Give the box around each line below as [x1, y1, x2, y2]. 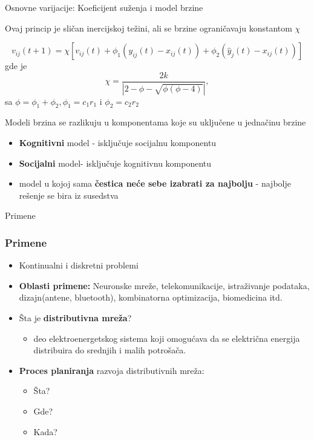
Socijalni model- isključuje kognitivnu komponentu [19, 156, 212, 169]
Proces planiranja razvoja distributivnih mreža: [19, 364, 204, 376]
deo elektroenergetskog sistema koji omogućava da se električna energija [33, 332, 300, 344]
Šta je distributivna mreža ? [19, 312, 132, 324]
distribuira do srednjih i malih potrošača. [33, 344, 186, 356]
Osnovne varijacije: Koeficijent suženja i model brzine [5, 1, 203, 13]
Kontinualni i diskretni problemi [19, 259, 139, 272]
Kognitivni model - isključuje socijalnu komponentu [19, 136, 217, 149]
